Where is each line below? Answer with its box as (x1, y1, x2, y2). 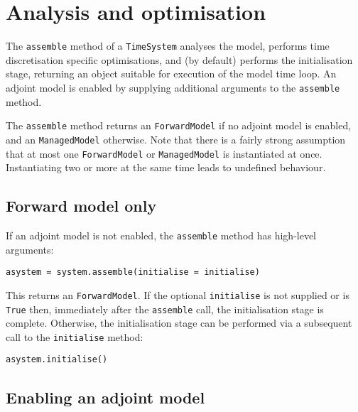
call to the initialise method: (6, 329, 143, 344)
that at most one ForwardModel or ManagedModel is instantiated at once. (6, 146, 322, 161)
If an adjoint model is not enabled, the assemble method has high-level (6, 227, 317, 242)
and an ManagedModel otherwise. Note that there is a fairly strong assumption (6, 131, 346, 146)
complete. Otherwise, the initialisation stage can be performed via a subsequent (6, 315, 352, 330)
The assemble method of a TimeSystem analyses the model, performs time (6, 38, 330, 53)
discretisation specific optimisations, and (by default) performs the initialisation (6, 52, 353, 67)
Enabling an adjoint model (6, 386, 205, 408)
